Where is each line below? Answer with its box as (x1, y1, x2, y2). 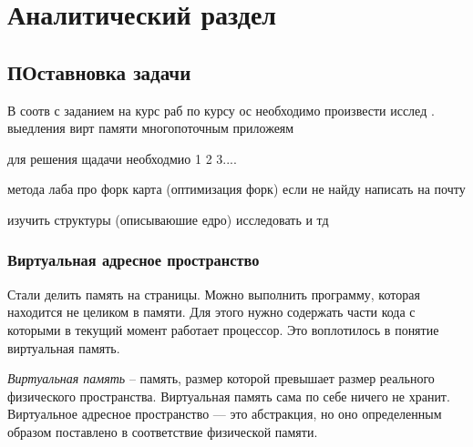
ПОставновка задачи (7, 57, 191, 86)
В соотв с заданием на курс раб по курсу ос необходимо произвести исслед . (7, 100, 435, 119)
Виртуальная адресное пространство (7, 249, 260, 271)
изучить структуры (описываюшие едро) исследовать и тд (7, 209, 329, 229)
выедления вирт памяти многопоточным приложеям (7, 118, 294, 137)
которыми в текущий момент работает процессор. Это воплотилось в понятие (7, 320, 439, 339)
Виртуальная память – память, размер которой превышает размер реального (7, 369, 435, 388)
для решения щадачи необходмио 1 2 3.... (7, 148, 237, 168)
